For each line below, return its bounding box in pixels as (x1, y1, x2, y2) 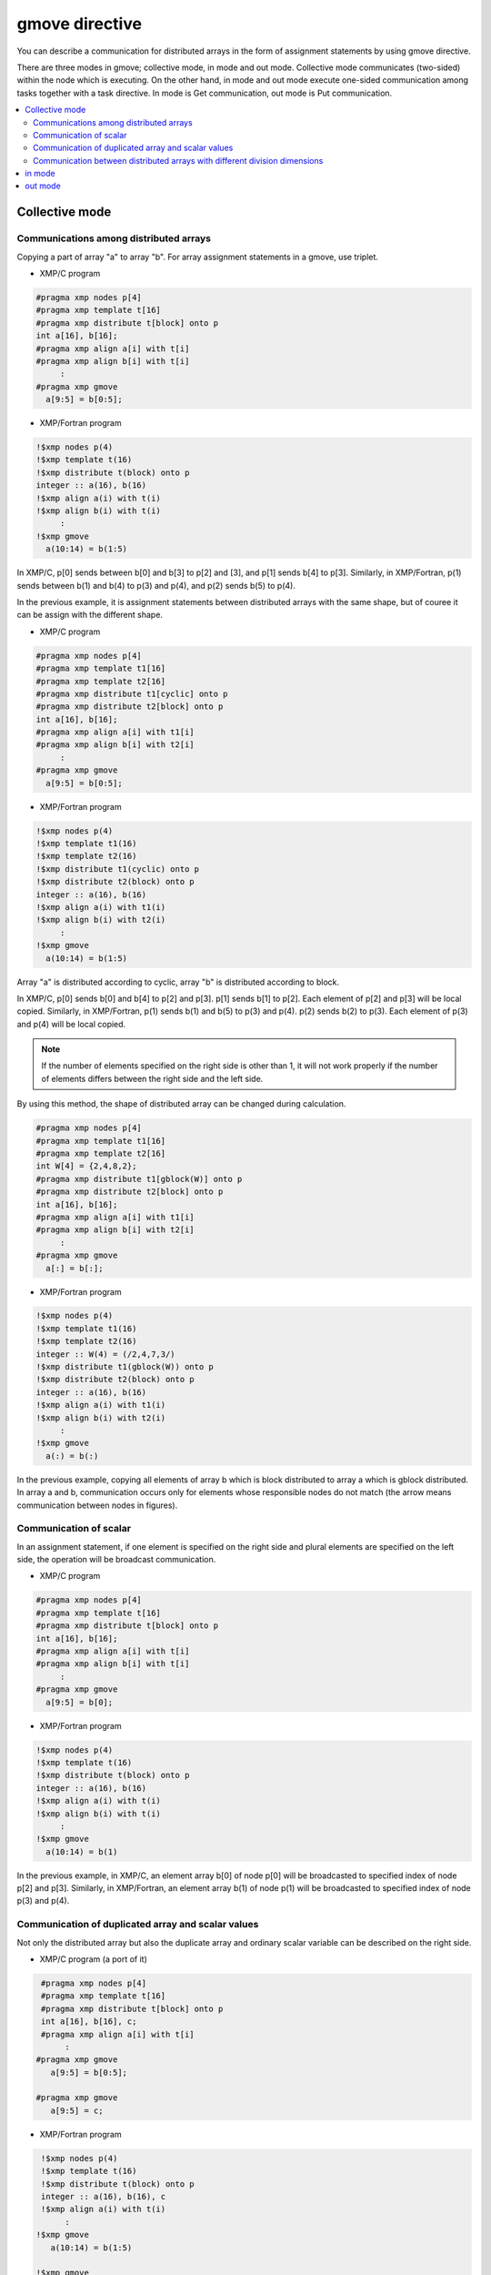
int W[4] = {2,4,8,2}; (35, 1161, 137, 1171)
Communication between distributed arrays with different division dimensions (33, 155, 324, 166)
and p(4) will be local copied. (16, 1018, 126, 1029)
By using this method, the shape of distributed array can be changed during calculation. (16, 1098, 346, 1109)
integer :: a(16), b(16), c (41, 2191, 166, 2201)
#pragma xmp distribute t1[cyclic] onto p (35, 688, 228, 699)
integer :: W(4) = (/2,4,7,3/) (35, 1349, 176, 1360)
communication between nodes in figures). (16, 1500, 178, 1511)
